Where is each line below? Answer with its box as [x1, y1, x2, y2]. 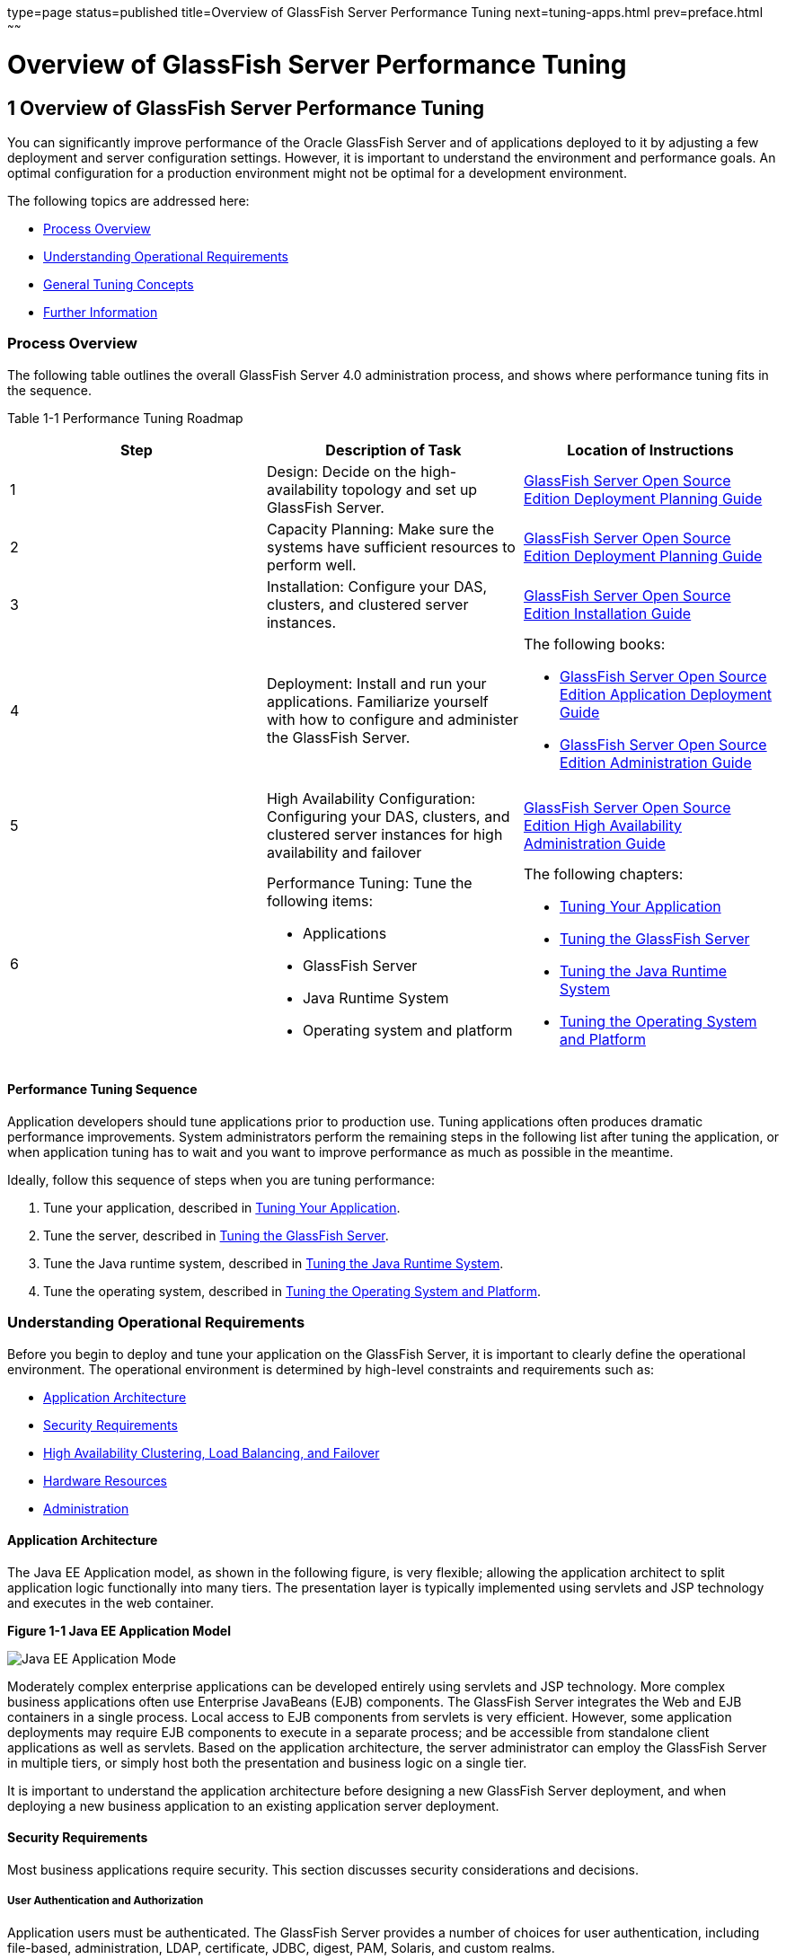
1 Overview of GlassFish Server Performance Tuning [7, 96, 485, 119]
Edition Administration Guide [559, 753, 752, 772]
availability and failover [266, 843, 422, 861]
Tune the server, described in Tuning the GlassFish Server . [43, 1227, 389, 1243]
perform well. [266, 555, 357, 574]
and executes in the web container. [7, 1594, 215, 1610]
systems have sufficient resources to [266, 537, 516, 556]
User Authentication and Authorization [7, 1894, 204, 1908]
